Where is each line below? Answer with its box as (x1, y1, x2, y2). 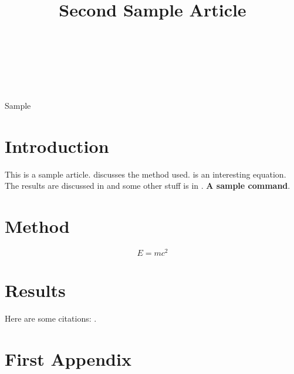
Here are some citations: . (5, 312, 97, 325)
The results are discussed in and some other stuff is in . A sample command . (5, 179, 290, 192)
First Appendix (5, 346, 131, 370)
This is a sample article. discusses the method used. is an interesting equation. (5, 168, 286, 180)
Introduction (5, 133, 109, 158)
